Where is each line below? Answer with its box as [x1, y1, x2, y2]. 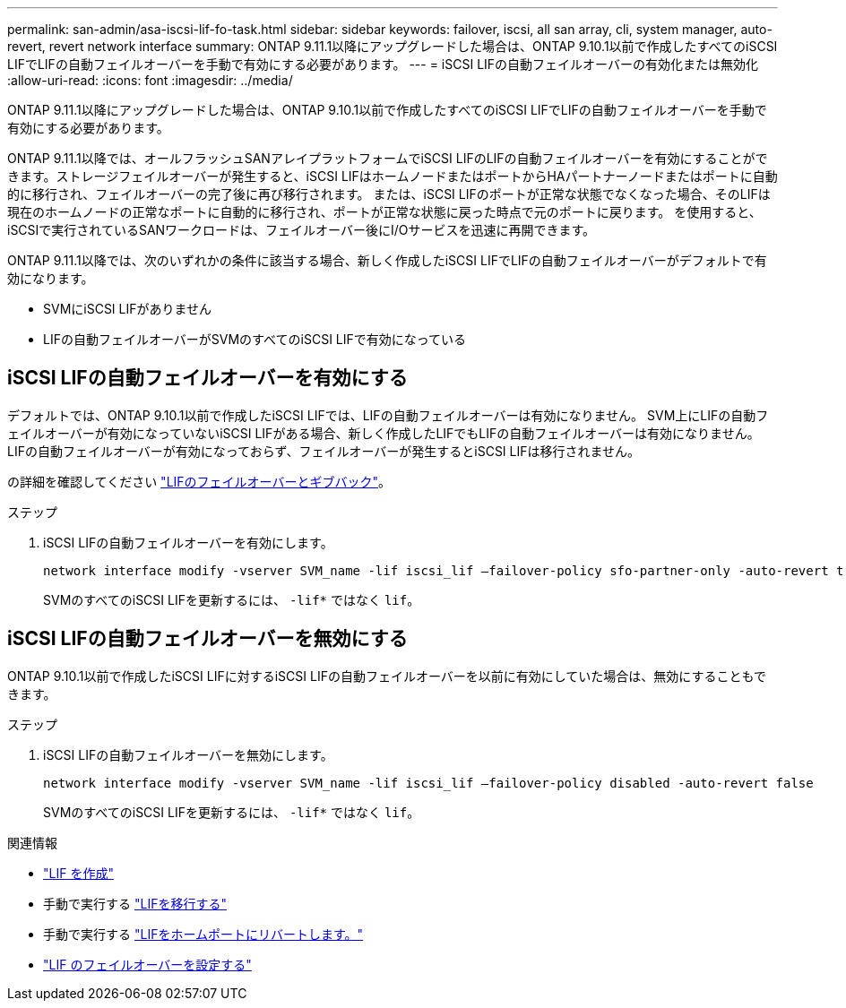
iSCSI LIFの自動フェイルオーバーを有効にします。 [43, 534, 333, 550]
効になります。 [7, 271, 94, 286]
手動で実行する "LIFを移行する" [43, 895, 227, 911]
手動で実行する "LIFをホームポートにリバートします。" [43, 926, 364, 942]
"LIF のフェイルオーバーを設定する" [43, 956, 252, 972]
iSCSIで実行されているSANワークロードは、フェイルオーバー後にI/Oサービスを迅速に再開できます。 [7, 222, 596, 237]
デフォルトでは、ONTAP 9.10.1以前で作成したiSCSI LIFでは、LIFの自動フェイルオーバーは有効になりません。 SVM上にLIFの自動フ [7, 407, 769, 423]
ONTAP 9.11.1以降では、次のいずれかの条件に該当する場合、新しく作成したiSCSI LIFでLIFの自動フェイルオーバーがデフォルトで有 [7, 253, 767, 268]
